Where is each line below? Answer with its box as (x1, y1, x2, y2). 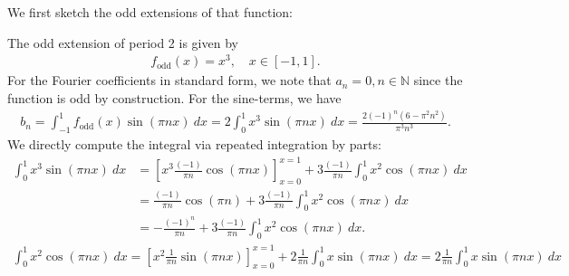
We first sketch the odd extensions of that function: (7, 3, 293, 21)
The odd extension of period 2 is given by (7, 33, 238, 52)
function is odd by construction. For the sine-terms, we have (7, 88, 342, 107)
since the (413, 71, 463, 90)
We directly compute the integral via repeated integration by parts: (7, 135, 381, 154)
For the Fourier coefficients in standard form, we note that (7, 71, 332, 90)
